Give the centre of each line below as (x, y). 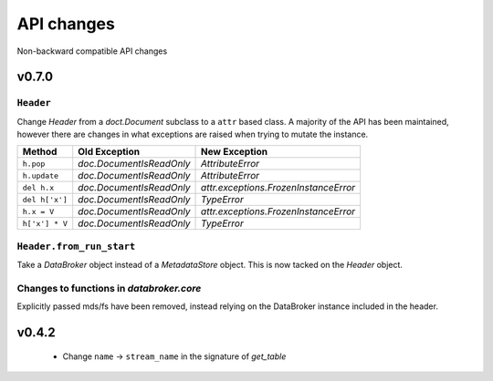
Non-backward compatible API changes (92, 51)
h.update (41, 175)
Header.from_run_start (76, 246)
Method (40, 152)
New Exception (235, 152)
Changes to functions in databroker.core (109, 288)
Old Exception (109, 152)
